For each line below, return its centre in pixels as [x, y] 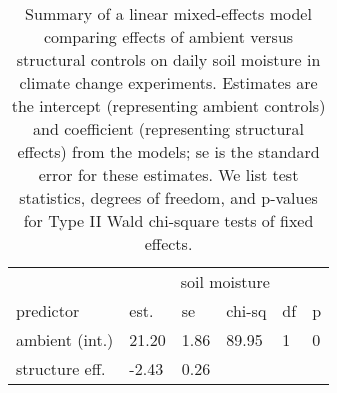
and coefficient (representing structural [169, 128]
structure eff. [61, 368]
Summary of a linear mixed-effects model [168, 13]
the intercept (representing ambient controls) [168, 105]
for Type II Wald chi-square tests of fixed [168, 220]
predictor [48, 310]
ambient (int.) [65, 339]
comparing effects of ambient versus [168, 36]
